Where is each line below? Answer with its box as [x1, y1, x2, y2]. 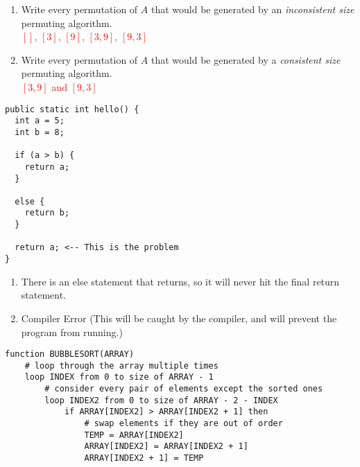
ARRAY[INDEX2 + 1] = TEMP [84, 453, 204, 464]
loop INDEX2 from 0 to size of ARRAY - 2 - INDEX [44, 395, 278, 405]
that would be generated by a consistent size [151, 52, 341, 67]
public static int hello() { [5, 104, 139, 114]
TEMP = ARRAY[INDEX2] [84, 430, 184, 440]
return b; [24, 208, 70, 218]
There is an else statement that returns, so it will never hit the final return [21, 274, 340, 288]
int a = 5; [15, 116, 65, 126]
